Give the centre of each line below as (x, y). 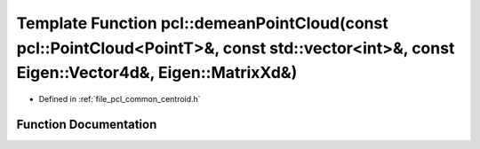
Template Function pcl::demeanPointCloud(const (202, 23)
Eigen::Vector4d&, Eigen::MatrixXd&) (157, 73)
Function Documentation (87, 124)
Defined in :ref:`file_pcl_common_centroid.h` (120, 99)
